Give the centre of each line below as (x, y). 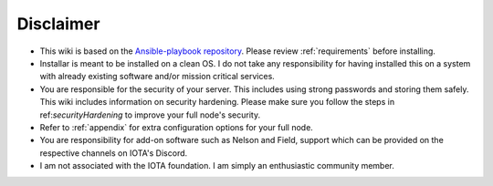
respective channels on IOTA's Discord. (114, 153)
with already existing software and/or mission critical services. (157, 77)
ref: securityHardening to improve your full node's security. (150, 115)
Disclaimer (58, 24)
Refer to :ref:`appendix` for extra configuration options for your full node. (177, 127)
